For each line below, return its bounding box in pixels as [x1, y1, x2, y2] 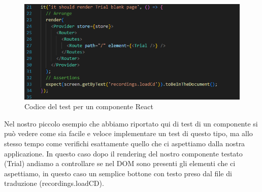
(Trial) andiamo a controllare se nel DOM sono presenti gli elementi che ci [4, 158, 236, 169]
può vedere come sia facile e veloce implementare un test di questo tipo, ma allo [4, 128, 253, 139]
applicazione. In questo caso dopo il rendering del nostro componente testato [4, 148, 243, 158]
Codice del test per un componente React [24, 101, 153, 112]
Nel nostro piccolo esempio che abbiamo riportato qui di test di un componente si [4, 118, 258, 129]
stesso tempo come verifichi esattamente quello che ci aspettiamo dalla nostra [4, 138, 245, 149]
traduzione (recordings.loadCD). [4, 178, 104, 188]
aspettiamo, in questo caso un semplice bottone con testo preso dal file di [4, 168, 232, 178]
